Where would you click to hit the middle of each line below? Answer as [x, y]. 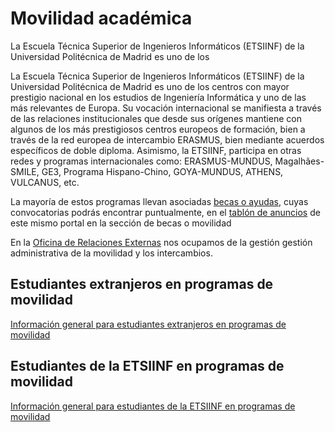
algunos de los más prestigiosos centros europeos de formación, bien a [158, 129]
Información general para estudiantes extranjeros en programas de [148, 324]
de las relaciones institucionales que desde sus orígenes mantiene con [156, 118]
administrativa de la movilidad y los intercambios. [111, 253]
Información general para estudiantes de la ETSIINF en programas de [153, 406]
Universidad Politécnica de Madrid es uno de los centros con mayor [150, 86]
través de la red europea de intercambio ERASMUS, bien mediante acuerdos [167, 139]
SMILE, [25, 171]
